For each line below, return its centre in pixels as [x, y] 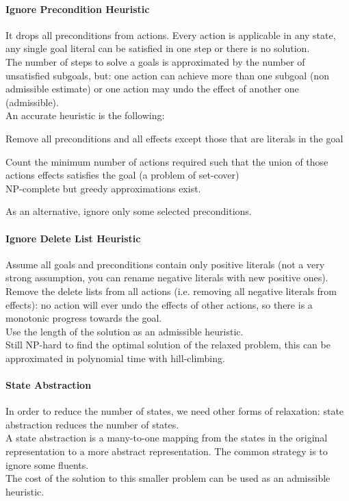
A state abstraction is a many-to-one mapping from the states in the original [167, 438]
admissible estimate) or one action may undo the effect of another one [152, 89]
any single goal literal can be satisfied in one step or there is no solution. [158, 48]
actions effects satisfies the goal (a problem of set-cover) [122, 175]
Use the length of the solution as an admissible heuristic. [125, 331]
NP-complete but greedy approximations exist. [103, 188]
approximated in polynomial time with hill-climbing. [115, 358]
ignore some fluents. [47, 464]
